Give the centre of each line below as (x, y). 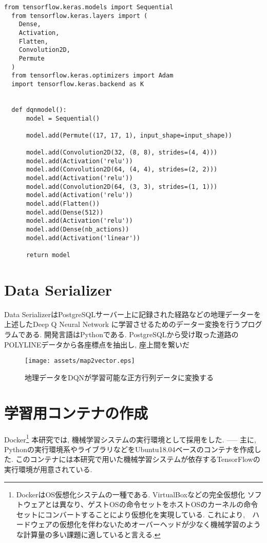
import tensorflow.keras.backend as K (78, 84)
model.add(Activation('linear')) (83, 238)
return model (48, 255)
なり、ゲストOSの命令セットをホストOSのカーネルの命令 (162, 504)
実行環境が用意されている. (48, 469)
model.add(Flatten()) (63, 204)
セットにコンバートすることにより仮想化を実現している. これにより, (131, 514)
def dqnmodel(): (39, 110)
